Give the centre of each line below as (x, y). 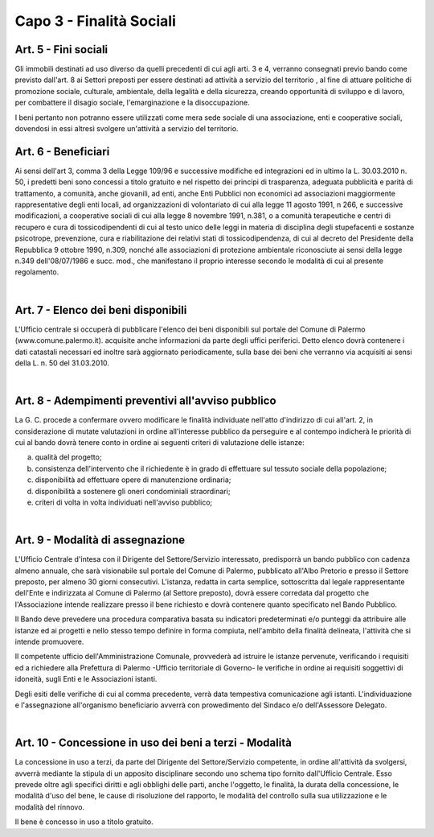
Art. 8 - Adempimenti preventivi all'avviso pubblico (145, 401)
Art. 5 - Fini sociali (61, 49)
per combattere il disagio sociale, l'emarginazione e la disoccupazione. (132, 103)
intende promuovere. (49, 641)
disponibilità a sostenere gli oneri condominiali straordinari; (133, 491)
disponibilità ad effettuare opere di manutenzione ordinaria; (133, 480)
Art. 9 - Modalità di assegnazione (100, 540)
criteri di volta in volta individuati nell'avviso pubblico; (124, 502)
